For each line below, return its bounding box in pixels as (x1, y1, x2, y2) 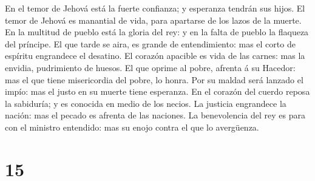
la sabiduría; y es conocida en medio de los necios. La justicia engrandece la (5, 97, 286, 109)
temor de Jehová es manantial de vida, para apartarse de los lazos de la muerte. (5, 13, 302, 26)
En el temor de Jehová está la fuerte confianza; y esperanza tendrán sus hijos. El (5, 2, 305, 14)
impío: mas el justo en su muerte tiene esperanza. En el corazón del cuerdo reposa (5, 85, 310, 98)
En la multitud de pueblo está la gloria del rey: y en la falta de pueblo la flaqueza (5, 26, 309, 38)
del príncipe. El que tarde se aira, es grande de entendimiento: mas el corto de (5, 37, 296, 50)
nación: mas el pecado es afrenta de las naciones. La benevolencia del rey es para (5, 109, 305, 121)
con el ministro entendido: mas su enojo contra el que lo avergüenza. (5, 120, 259, 133)
